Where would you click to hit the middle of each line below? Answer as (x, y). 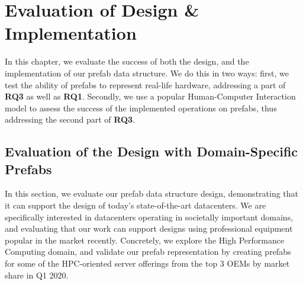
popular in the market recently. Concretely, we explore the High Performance (145, 240)
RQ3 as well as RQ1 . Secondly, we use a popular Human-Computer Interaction (150, 96)
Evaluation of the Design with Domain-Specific (151, 151)
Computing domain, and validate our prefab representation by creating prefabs (148, 252)
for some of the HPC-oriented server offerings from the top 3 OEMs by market (147, 263)
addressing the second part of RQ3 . (70, 119)
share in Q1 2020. (37, 275)
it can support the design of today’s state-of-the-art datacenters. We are (136, 205)
